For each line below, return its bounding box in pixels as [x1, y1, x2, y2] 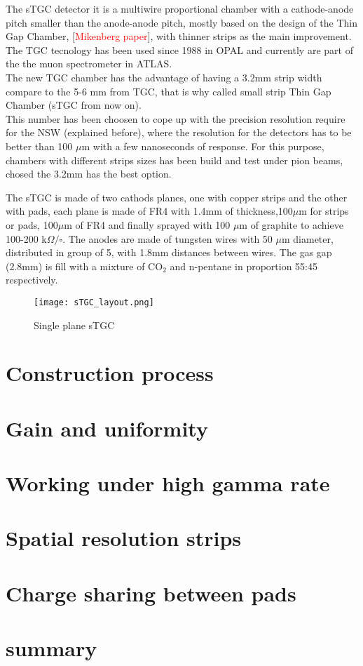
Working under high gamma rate [6, 469, 330, 498]
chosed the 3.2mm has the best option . [6, 166, 172, 181]
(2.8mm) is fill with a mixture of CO [6, 258, 163, 273]
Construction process [6, 359, 214, 387]
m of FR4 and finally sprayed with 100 [64, 217, 231, 232]
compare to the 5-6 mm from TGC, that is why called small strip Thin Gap [6, 84, 331, 98]
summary [6, 634, 97, 662]
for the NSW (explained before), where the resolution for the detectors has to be [6, 125, 352, 140]
